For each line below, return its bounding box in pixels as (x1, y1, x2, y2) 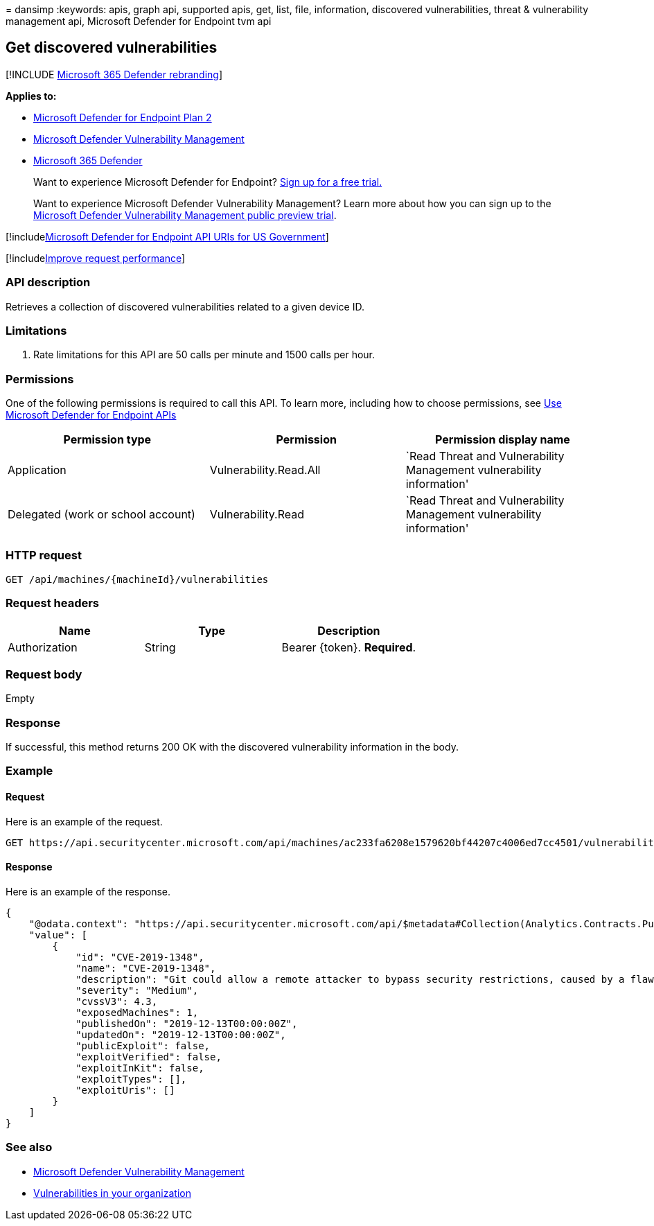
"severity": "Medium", (76, 984, 199, 996)
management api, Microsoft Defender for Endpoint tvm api (6, 15, 272, 27)
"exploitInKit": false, (76, 1062, 204, 1074)
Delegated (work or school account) (8, 507, 195, 522)
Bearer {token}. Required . (281, 640, 416, 654)
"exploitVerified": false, (76, 1051, 222, 1062)
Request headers (6, 596, 100, 611)
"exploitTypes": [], (76, 1073, 187, 1085)
